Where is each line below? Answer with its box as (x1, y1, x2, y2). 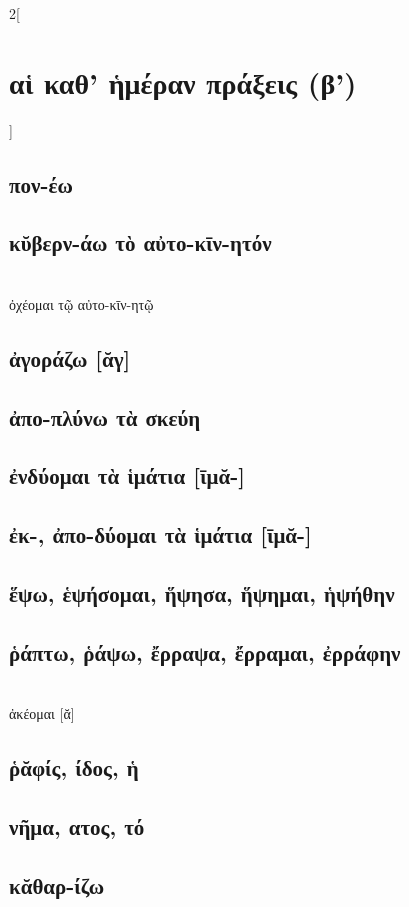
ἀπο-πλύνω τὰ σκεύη (9, 401, 201, 432)
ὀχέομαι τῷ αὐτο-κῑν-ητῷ (9, 293, 154, 314)
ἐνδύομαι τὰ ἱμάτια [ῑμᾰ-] (9, 460, 245, 491)
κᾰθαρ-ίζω (9, 869, 105, 900)
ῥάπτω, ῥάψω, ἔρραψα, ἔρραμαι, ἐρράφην (9, 636, 401, 667)
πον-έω (9, 168, 73, 199)
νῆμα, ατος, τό (9, 810, 145, 841)
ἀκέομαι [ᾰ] (9, 703, 75, 724)
